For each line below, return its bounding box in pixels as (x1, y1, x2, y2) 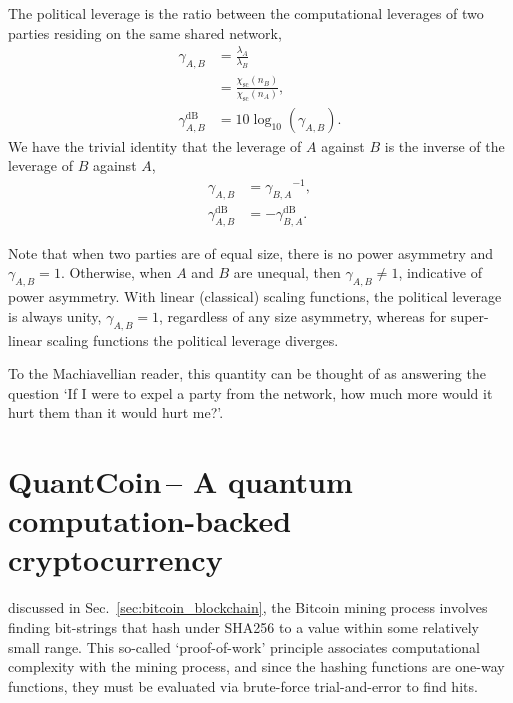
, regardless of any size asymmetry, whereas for (159, 305, 447, 326)
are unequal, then (233, 262, 341, 283)
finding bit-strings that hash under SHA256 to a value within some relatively (8, 617, 480, 637)
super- (450, 305, 489, 326)
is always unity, (8, 305, 102, 326)
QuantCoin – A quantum (8, 461, 353, 502)
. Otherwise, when (60, 262, 172, 283)
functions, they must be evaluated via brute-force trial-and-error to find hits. (8, 675, 478, 696)
